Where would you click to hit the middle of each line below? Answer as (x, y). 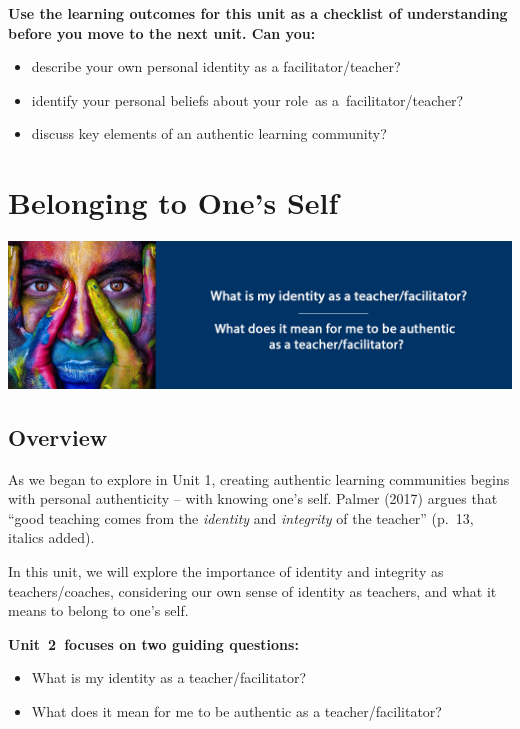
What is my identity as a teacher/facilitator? (169, 677)
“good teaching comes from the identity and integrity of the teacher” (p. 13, (241, 517)
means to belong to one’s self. (98, 610)
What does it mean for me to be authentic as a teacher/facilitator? (236, 710)
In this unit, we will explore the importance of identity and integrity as (226, 570)
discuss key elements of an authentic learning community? (209, 133)
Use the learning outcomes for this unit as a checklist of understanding (258, 13)
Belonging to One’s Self (173, 202)
